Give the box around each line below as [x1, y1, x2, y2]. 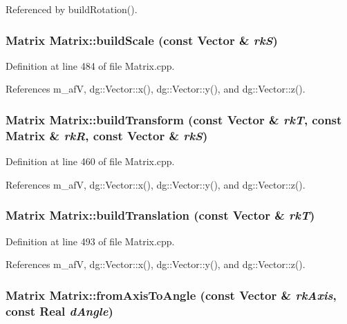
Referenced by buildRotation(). [6, 2, 138, 16]
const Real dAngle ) [6, 302, 113, 319]
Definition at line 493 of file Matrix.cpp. [6, 234, 175, 248]
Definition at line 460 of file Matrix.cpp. [6, 154, 175, 169]
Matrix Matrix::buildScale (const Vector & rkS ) [6, 31, 278, 48]
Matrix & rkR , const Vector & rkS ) [6, 126, 208, 144]
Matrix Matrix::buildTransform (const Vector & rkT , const [6, 111, 342, 128]
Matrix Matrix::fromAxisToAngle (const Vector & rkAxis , [6, 286, 337, 303]
